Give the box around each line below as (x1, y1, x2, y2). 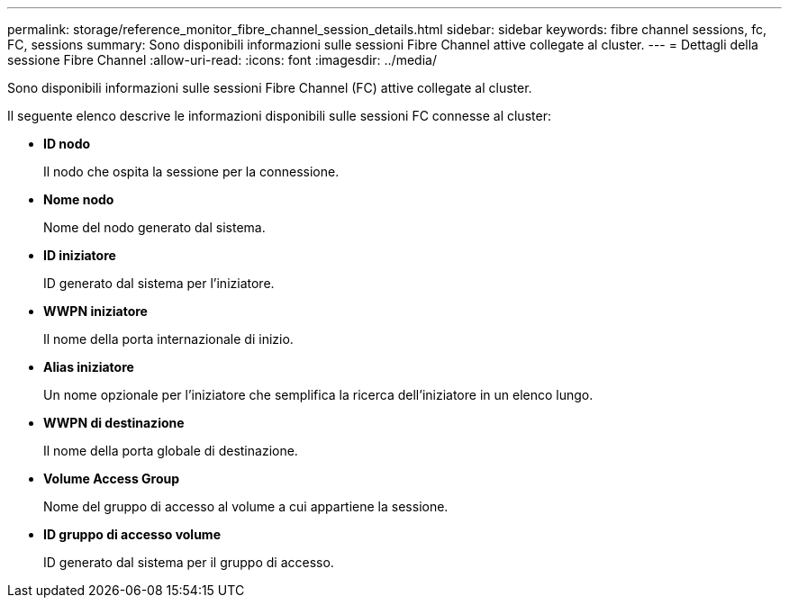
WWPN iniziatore (43, 303, 148, 319)
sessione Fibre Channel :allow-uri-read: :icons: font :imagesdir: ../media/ (7, 52, 437, 68)
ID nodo (43, 136, 91, 151)
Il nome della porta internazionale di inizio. (43, 331, 294, 347)
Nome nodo (43, 192, 114, 207)
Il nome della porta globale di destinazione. (43, 443, 298, 458)
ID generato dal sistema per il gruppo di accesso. (43, 555, 334, 570)
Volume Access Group (43, 471, 180, 486)
